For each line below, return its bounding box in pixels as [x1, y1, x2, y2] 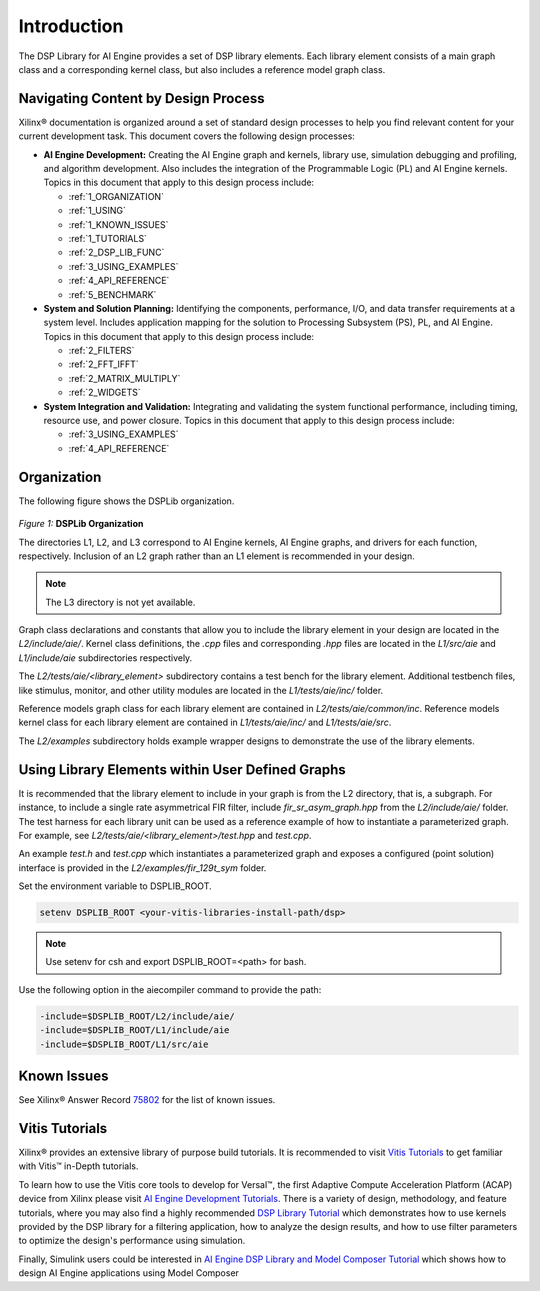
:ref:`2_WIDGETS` [68, 386, 141, 399]
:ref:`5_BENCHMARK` [68, 288, 157, 300]
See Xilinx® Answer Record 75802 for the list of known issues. [18, 1094, 276, 1106]
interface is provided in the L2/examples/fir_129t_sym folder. [18, 861, 267, 874]
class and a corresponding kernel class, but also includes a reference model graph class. [18, 63, 386, 75]
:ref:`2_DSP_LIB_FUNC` [68, 246, 165, 259]
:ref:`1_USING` [68, 205, 127, 217]
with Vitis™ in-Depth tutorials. [18, 1160, 139, 1172]
